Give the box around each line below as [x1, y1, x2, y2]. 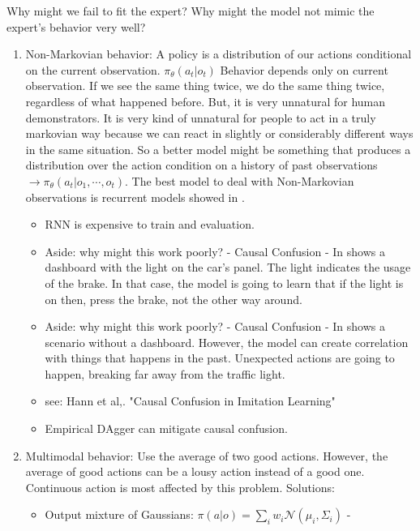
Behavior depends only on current [220, 61, 388, 78]
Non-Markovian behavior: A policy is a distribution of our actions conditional [25, 45, 412, 62]
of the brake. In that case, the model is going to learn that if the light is [45, 274, 404, 291]
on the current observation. [25, 61, 161, 78]
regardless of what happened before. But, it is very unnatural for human [25, 92, 386, 109]
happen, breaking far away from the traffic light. [45, 365, 285, 382]
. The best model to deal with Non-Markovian [124, 172, 354, 189]
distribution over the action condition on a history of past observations [25, 156, 378, 173]
